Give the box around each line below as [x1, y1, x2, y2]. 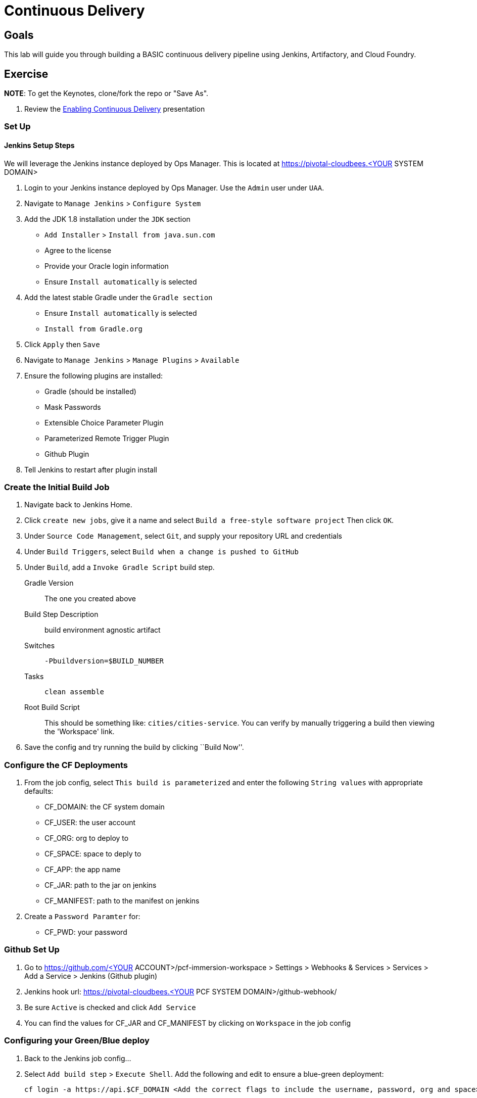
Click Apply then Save [24, 340, 100, 349]
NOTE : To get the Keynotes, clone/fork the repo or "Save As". [4, 89, 209, 98]
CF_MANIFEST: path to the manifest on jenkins [44, 896, 200, 905]
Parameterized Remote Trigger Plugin [44, 434, 169, 443]
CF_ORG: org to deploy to [44, 834, 129, 843]
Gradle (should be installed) [44, 387, 136, 396]
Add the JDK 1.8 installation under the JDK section [24, 214, 190, 223]
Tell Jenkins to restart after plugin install [24, 465, 157, 474]
